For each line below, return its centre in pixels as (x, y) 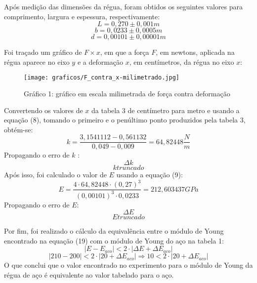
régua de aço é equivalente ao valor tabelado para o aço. (89, 274)
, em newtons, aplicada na (195, 52)
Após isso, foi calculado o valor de (55, 175)
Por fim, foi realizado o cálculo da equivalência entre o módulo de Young (114, 231)
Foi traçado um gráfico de (43, 52)
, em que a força (125, 52)
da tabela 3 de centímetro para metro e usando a (166, 110)
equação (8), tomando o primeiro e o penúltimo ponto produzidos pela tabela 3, (125, 120)
